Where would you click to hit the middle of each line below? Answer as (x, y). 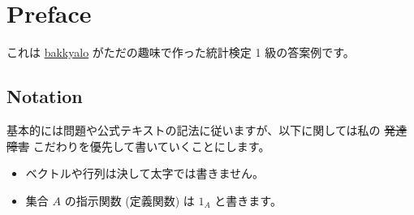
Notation (45, 96)
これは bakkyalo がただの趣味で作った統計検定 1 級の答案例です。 (181, 52)
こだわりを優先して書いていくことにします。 (151, 146)
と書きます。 (248, 200)
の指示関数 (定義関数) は (129, 200)
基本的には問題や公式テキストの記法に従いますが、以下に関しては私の (194, 129)
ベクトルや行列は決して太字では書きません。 (144, 173)
